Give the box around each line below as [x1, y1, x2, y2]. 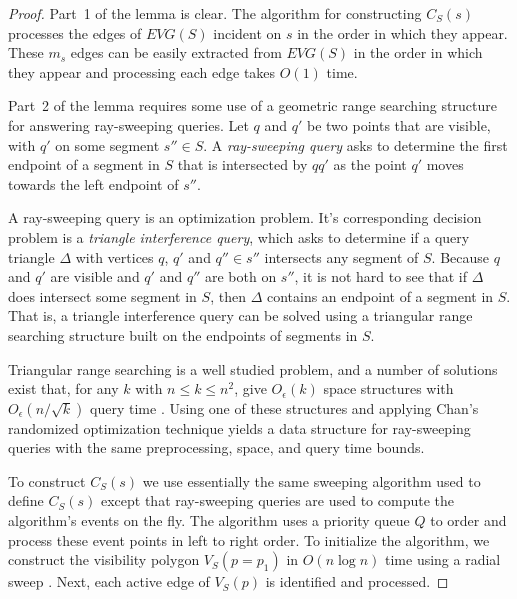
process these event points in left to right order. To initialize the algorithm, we [8, 529, 490, 550]
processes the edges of [8, 22, 142, 43]
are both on [204, 266, 277, 287]
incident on [213, 22, 282, 43]
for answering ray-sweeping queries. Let [8, 114, 249, 135]
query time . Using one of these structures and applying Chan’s [90, 397, 479, 418]
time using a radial [385, 549, 501, 570]
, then [210, 285, 246, 306]
